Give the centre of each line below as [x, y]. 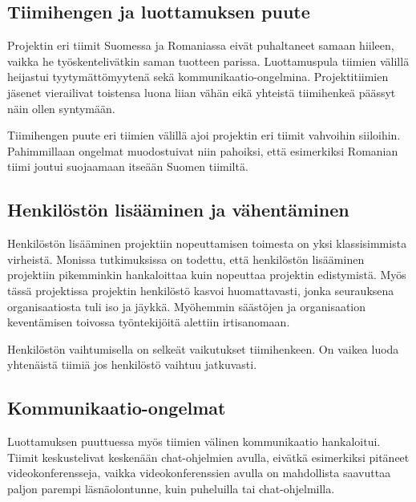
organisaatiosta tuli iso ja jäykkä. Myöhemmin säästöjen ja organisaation [187, 306]
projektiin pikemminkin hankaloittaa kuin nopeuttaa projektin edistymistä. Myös [207, 275]
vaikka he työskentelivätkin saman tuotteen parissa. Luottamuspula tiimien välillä [208, 61]
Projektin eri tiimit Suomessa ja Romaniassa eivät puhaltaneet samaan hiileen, [201, 45]
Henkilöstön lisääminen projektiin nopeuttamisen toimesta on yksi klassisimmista [207, 243]
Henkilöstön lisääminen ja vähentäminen [178, 210]
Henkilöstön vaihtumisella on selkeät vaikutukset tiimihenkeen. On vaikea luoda [203, 348]
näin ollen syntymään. [61, 108]
